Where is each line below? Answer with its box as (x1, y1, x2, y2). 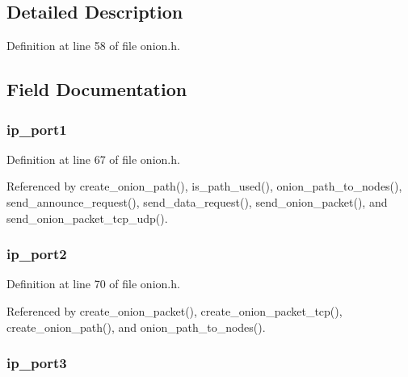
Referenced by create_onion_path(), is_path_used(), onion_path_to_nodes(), (6, 178, 402, 195)
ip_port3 (6, 353, 67, 373)
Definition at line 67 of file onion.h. (6, 150, 180, 167)
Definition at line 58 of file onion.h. (6, 37, 180, 54)
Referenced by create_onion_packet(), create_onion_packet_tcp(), (6, 302, 343, 319)
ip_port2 (6, 244, 67, 264)
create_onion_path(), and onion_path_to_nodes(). (6, 318, 266, 335)
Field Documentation (6, 77, 187, 102)
